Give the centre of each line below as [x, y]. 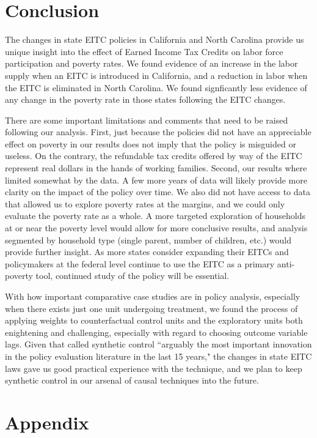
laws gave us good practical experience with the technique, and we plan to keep [154, 368]
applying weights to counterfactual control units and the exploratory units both [154, 320]
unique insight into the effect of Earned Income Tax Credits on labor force [144, 51]
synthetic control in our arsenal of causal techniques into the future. [132, 380]
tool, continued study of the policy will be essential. [133, 276]
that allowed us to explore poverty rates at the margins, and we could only [145, 203]
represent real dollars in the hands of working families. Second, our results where [156, 168]
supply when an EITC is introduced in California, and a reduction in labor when [156, 75]
